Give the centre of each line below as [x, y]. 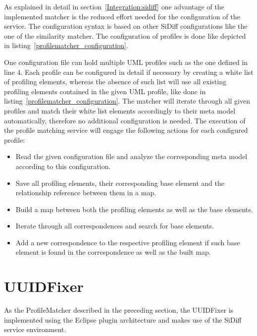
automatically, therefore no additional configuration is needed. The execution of [125, 120]
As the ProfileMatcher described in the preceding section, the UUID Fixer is [119, 310]
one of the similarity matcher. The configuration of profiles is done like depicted [125, 35]
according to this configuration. [63, 166]
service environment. [35, 329]
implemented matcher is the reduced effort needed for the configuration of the [122, 16]
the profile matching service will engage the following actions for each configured [126, 130]
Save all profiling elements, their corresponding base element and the [120, 183]
